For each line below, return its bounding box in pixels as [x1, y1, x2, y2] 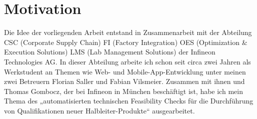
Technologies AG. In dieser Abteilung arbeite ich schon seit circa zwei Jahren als [4, 56, 251, 66]
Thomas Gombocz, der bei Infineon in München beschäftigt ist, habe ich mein [4, 85, 243, 96]
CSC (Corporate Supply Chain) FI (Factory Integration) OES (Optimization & [4, 36, 247, 47]
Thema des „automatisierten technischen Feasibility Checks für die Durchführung [4, 95, 253, 106]
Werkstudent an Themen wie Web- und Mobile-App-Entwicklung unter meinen [4, 66, 246, 76]
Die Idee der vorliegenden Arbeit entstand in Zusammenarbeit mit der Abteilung [4, 27, 252, 37]
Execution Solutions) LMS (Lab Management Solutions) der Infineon [4, 46, 215, 57]
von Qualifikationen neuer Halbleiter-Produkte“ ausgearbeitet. [4, 105, 195, 115]
